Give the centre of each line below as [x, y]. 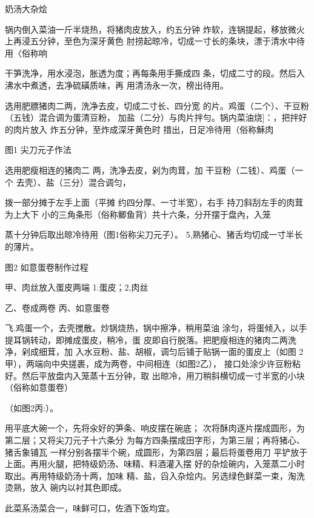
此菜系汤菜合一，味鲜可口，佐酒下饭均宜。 [90, 508]
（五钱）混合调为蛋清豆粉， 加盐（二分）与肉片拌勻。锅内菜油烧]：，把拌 [152, 117]
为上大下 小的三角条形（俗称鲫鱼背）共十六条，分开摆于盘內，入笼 [138, 214]
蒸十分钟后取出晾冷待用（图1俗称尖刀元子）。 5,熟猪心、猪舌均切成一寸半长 [154, 234]
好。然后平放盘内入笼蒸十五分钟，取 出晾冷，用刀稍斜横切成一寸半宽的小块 [155, 375]
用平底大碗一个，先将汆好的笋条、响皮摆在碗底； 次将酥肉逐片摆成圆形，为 [155, 428]
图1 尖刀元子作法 [38, 150]
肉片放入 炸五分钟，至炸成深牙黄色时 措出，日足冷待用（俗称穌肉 [143, 129]
